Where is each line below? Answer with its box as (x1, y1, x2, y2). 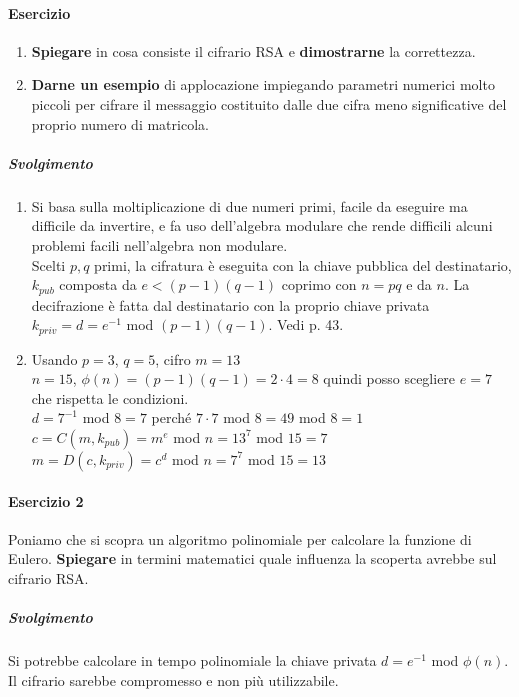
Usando (31, 348, 78, 369)
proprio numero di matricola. (31, 113, 209, 134)
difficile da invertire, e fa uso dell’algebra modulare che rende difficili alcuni (31, 215, 493, 236)
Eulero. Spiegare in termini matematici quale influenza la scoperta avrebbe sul (8, 548, 497, 569)
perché (151, 407, 192, 428)
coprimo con (281, 274, 357, 295)
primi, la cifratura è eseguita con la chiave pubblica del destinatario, (94, 254, 512, 275)
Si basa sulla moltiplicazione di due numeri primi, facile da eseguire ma (31, 195, 468, 216)
